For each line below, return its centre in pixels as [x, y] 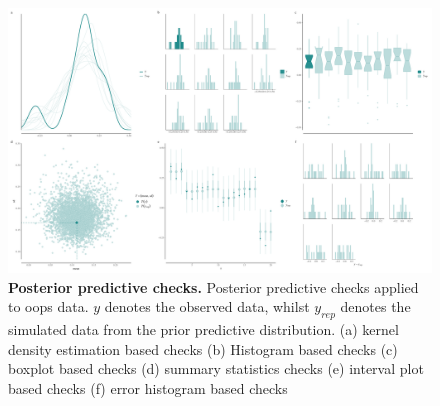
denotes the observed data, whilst [207, 306]
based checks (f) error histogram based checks [148, 387]
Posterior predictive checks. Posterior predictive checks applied [213, 286]
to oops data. [48, 306]
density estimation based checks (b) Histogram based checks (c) [203, 348]
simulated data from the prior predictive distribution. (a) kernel [203, 328]
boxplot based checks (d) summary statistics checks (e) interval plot [216, 368]
